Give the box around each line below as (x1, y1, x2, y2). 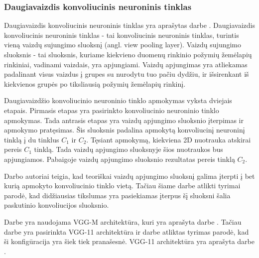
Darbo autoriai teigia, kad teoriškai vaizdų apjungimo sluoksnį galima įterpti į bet (4, 170, 255, 181)
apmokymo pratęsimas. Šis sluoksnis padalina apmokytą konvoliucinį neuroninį (4, 125, 245, 135)
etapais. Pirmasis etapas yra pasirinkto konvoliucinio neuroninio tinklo (4, 105, 219, 115)
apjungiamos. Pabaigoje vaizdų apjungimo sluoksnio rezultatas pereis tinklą (4, 153, 235, 164)
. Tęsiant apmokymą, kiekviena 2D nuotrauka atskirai (86, 134, 251, 144)
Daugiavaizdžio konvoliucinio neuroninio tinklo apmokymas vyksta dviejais (4, 95, 232, 106)
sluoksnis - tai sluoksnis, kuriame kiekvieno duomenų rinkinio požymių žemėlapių (4, 49, 252, 59)
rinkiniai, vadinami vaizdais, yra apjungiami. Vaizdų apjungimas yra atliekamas (4, 59, 248, 69)
